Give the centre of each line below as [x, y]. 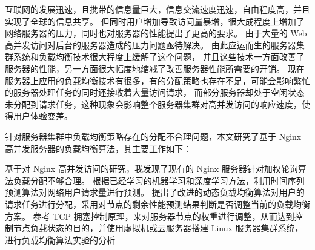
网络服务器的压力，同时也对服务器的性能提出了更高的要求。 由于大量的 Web [156, 33]
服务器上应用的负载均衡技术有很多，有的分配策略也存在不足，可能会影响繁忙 [157, 80]
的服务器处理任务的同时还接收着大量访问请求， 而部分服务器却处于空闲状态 [155, 92]
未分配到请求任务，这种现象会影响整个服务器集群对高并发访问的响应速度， [153, 104]
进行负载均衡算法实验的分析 [60, 239]
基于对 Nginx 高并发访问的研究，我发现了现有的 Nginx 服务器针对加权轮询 [151, 169]
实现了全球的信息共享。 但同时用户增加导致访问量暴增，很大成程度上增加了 [155, 21]
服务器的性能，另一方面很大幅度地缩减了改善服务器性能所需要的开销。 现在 [155, 68]
